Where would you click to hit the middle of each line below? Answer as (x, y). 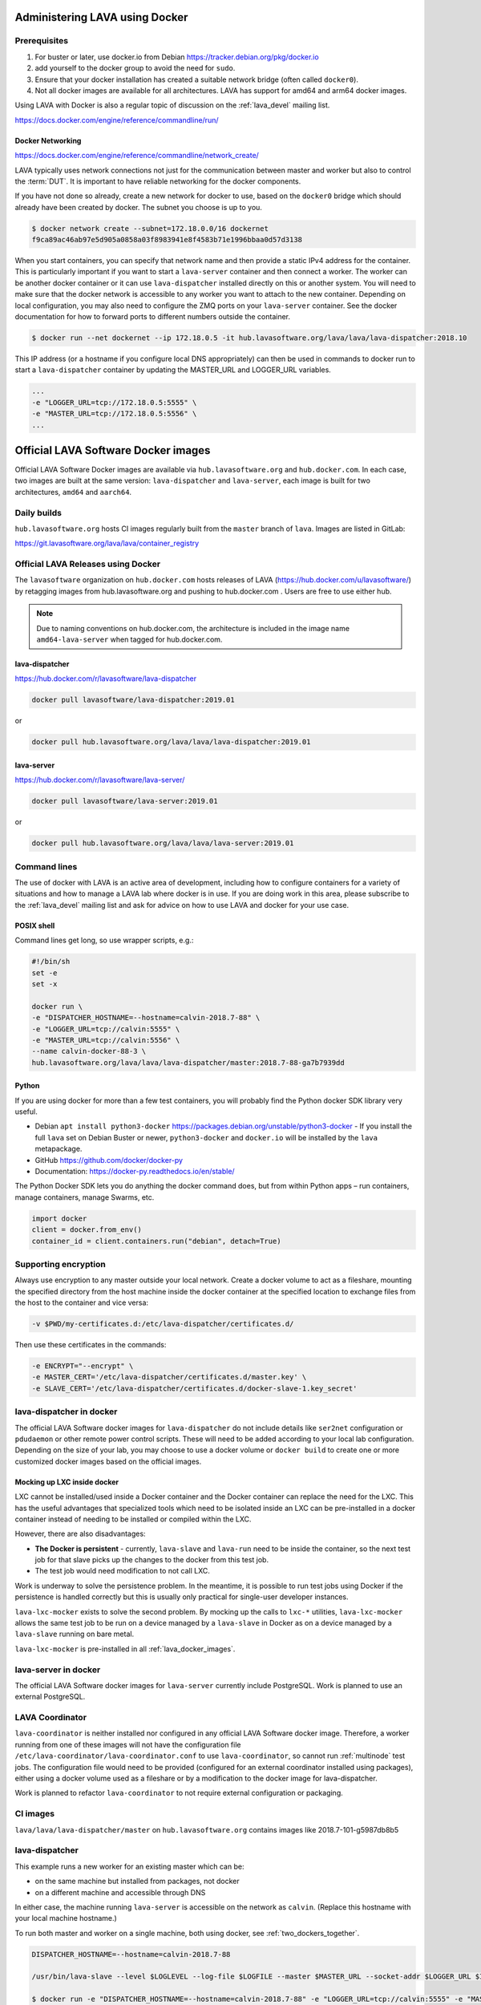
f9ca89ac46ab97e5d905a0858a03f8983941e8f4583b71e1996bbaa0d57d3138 (167, 240)
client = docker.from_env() (87, 1230)
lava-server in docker (58, 1670)
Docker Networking (48, 140)
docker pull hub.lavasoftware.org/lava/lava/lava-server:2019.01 (163, 843)
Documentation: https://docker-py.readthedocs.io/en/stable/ (135, 1172)
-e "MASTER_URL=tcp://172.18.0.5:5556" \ (114, 414)
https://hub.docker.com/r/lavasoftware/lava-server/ (100, 780)
